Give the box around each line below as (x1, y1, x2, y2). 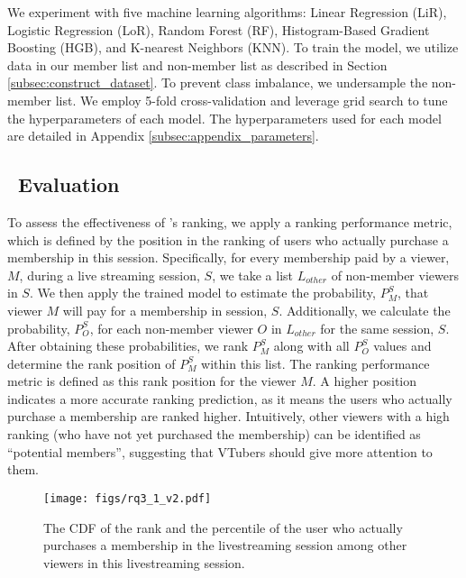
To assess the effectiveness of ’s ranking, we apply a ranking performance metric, (7, 212, 452, 231)
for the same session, (320, 318, 434, 337)
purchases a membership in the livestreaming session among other (43, 536, 407, 555)
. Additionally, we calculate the (279, 300, 451, 319)
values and (373, 336, 432, 355)
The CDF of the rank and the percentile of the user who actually (43, 518, 403, 537)
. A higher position (312, 372, 417, 390)
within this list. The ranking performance (201, 353, 430, 372)
